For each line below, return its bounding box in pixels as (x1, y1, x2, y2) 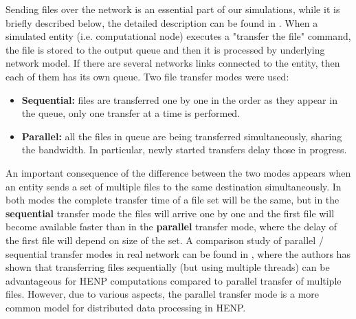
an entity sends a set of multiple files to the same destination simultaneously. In (5, 179, 342, 193)
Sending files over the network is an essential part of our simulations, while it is (5, 2, 340, 16)
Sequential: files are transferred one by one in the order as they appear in (21, 92, 337, 107)
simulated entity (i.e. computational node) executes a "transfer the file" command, (5, 29, 351, 43)
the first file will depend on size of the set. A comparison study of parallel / (5, 232, 324, 247)
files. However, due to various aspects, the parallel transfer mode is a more (5, 287, 320, 301)
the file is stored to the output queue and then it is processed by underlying (5, 42, 325, 56)
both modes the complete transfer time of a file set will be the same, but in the (5, 192, 340, 207)
